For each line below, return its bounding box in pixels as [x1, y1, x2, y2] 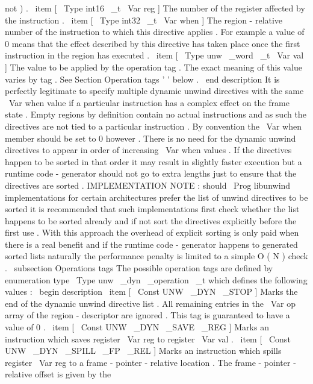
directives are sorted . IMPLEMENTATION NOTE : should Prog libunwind [5, 178, 291, 191]
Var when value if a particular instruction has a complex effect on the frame [8, 96, 290, 109]
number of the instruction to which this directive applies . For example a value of [5, 25, 305, 38]
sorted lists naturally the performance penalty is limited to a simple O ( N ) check [5, 250, 308, 262]
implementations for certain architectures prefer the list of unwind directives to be [5, 190, 308, 203]
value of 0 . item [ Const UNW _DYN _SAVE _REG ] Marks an [5, 321, 269, 333]
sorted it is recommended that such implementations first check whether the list [5, 203, 300, 215]
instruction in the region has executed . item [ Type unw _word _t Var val [5, 49, 304, 61]
